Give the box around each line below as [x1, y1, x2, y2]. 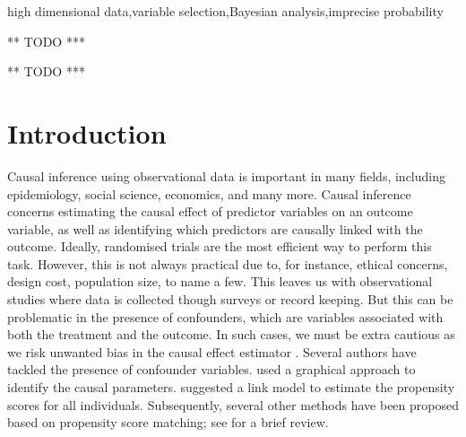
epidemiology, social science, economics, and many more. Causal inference [7, 184, 411, 203]
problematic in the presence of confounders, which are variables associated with [7, 307, 444, 326]
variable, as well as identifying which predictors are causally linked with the [7, 219, 423, 238]
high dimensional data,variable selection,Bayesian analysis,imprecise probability [7, 2, 444, 20]
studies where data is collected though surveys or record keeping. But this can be [7, 290, 453, 309]
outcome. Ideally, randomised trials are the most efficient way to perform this [7, 237, 432, 256]
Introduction [7, 114, 167, 151]
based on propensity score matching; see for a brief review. [7, 413, 329, 432]
